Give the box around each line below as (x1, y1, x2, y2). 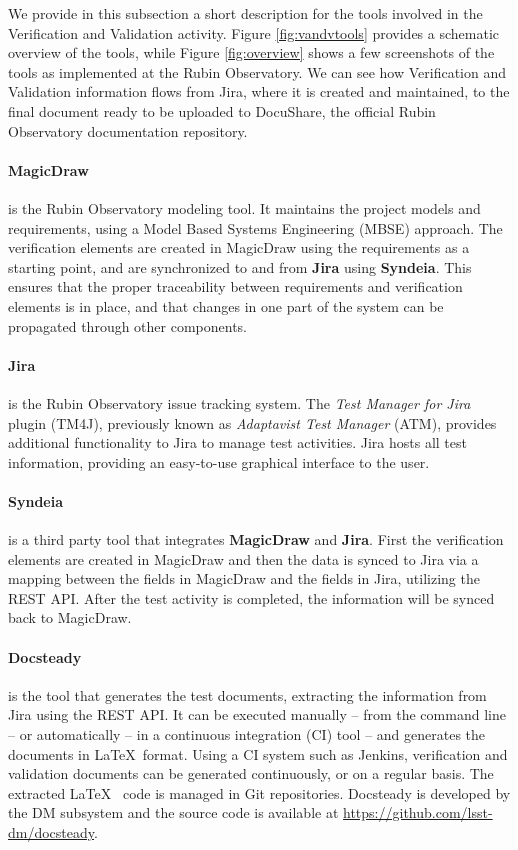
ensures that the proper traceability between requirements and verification (8, 276, 463, 297)
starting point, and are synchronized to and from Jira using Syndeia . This (8, 256, 472, 277)
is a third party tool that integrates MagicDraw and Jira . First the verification (8, 529, 504, 550)
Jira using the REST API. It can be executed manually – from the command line (8, 704, 506, 725)
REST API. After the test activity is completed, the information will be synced (8, 587, 495, 608)
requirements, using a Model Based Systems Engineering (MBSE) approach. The (8, 217, 503, 238)
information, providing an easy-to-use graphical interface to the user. (8, 451, 430, 472)
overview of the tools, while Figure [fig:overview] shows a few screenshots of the (8, 42, 495, 63)
